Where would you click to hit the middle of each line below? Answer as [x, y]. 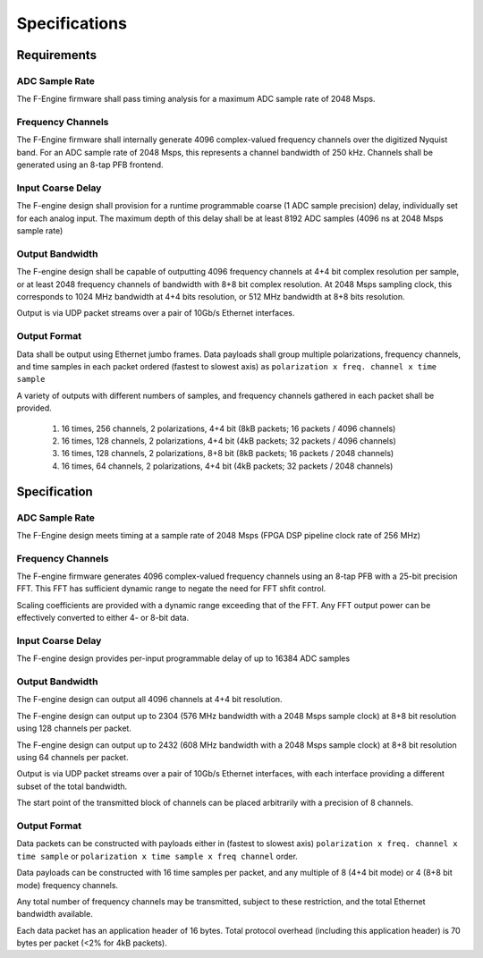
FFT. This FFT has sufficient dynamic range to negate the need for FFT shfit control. [171, 589]
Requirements [57, 55]
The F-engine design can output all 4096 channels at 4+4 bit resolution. [149, 699]
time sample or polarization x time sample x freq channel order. [157, 856]
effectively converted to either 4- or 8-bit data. [103, 618]
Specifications [72, 23]
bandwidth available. [55, 914]
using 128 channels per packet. [74, 728]
